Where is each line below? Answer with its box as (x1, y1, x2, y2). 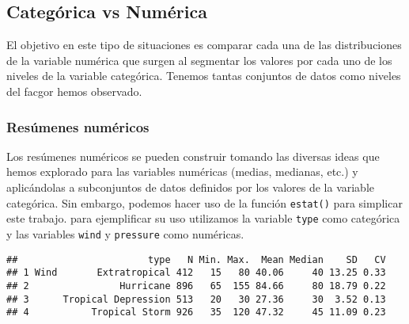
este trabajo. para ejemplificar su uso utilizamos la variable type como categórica (6, 210, 400, 227)
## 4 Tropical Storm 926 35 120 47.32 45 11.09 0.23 (6, 307, 386, 318)
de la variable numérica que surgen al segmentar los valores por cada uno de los (6, 51, 392, 68)
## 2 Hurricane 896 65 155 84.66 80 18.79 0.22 (6, 280, 386, 292)
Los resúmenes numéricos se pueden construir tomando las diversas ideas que (6, 147, 380, 164)
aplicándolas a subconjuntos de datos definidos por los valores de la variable (6, 178, 375, 195)
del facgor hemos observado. (6, 82, 142, 99)
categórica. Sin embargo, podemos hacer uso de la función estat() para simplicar (6, 194, 403, 211)
